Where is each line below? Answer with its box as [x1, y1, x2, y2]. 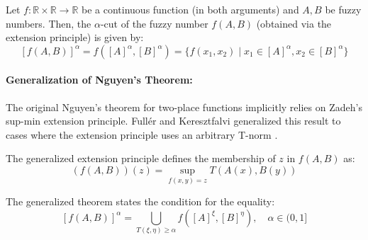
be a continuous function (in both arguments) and [82, 2, 299, 16]
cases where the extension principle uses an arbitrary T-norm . [6, 127, 278, 142]
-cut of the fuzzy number [100, 16, 208, 30]
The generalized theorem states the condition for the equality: [6, 194, 275, 209]
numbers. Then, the [6, 16, 91, 30]
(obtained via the [256, 16, 332, 30]
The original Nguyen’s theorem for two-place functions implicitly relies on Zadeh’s [6, 99, 362, 114]
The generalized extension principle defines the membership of [6, 151, 276, 166]
